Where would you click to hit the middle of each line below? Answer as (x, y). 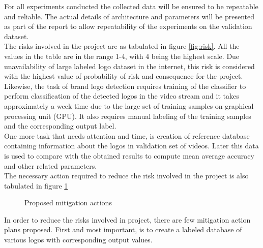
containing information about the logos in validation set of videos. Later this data (131, 146)
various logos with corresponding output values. (78, 240)
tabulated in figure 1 (36, 185)
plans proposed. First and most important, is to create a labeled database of (123, 229)
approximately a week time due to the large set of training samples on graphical (129, 105)
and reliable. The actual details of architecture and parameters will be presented (129, 16)
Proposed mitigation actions (68, 203)
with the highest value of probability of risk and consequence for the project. (124, 76)
